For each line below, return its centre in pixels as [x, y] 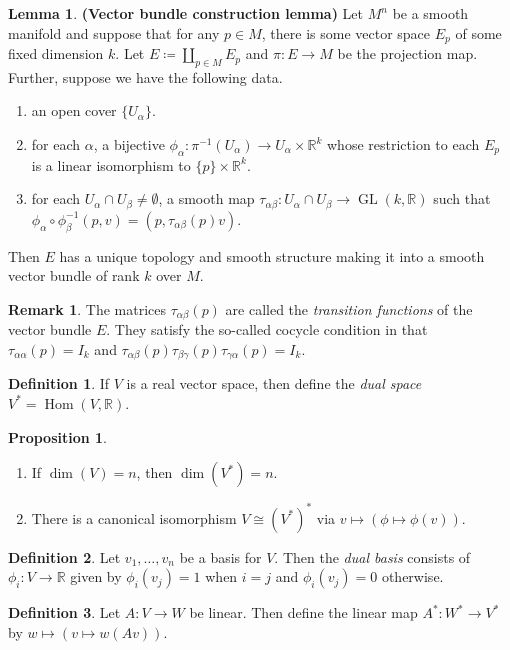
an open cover [74, 110]
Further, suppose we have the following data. [145, 76]
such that [462, 198]
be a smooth [430, 13]
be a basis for [220, 556]
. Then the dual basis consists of [372, 556]
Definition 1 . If [59, 383]
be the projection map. [407, 53]
